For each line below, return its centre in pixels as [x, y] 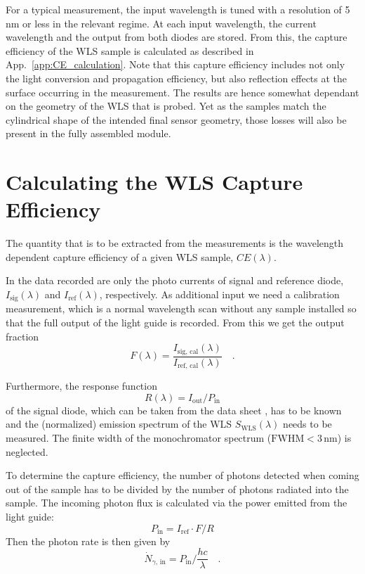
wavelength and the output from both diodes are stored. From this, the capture [177, 37]
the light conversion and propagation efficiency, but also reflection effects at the [177, 78]
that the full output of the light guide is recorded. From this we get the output [175, 323]
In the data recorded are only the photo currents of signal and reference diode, [175, 280]
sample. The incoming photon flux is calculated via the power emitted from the [177, 503]
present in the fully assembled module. [88, 133]
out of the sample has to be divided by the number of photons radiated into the [177, 489]
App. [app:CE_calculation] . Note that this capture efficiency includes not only [175, 64]
